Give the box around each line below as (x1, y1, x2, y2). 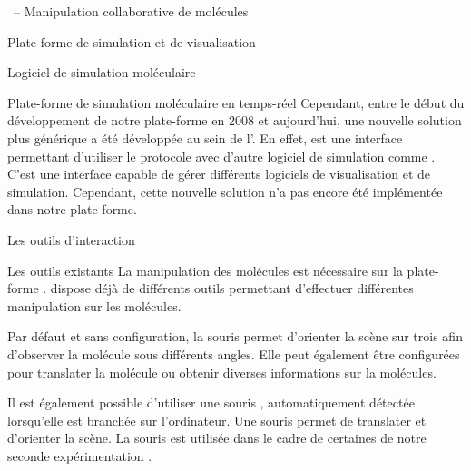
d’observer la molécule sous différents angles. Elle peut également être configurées (7, 344, 460, 363)
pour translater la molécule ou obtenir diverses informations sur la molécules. (7, 362, 437, 381)
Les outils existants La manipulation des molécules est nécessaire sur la (7, 260, 403, 280)
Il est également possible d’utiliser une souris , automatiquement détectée (7, 393, 415, 412)
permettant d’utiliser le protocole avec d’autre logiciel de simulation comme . (7, 146, 436, 165)
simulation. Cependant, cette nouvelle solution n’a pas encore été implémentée (7, 182, 443, 201)
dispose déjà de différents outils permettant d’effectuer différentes (50, 279, 414, 298)
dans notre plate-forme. (7, 200, 137, 219)
